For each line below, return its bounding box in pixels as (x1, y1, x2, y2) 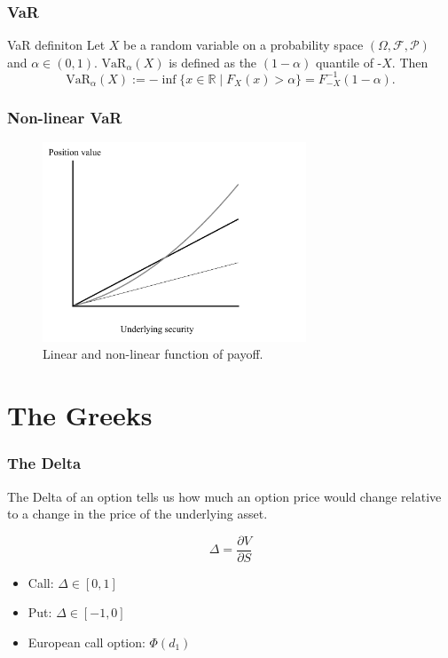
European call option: (28, 632, 145, 651)
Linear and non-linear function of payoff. (43, 345, 263, 363)
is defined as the (169, 52, 257, 71)
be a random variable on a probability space (123, 36, 364, 54)
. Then (391, 52, 428, 71)
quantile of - (315, 52, 382, 71)
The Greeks (7, 397, 153, 433)
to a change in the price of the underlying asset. (7, 504, 268, 523)
